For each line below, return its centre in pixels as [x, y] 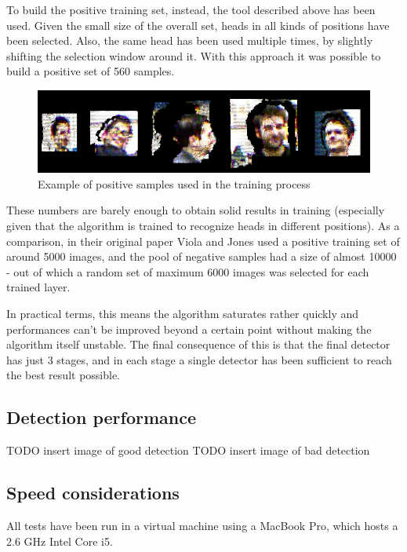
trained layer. [38, 287]
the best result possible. [64, 375]
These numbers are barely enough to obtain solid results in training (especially [196, 210]
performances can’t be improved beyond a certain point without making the [189, 329]
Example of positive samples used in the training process [174, 183]
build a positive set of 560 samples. [91, 71]
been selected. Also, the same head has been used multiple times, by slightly [190, 40]
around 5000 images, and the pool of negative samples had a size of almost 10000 [202, 256]
